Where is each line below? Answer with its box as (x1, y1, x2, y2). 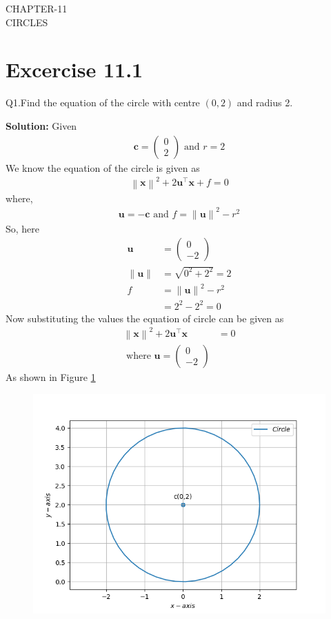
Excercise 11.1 (6, 55, 143, 83)
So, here (6, 221, 40, 235)
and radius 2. (237, 95, 293, 110)
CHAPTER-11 (6, 1, 68, 15)
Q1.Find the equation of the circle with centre (6, 95, 200, 110)
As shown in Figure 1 (6, 369, 96, 384)
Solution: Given (6, 118, 77, 132)
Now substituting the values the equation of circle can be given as (6, 311, 284, 325)
